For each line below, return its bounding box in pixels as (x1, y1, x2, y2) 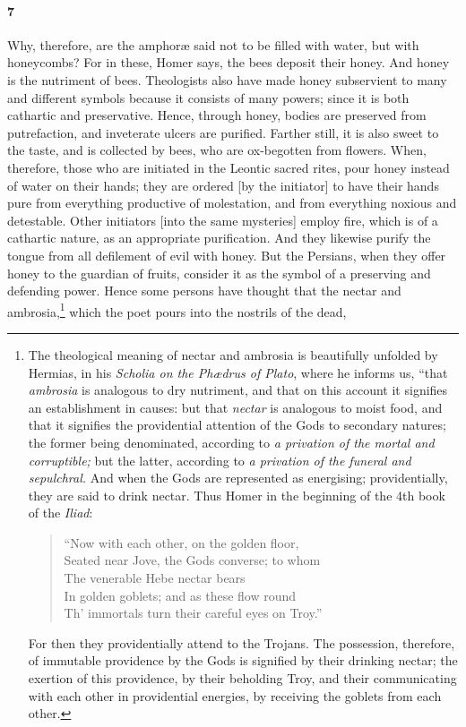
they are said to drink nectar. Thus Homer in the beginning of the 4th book (28, 485, 445, 504)
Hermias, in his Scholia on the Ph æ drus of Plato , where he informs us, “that (28, 363, 448, 381)
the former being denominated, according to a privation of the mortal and (28, 432, 435, 451)
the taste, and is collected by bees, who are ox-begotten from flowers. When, (7, 141, 427, 159)
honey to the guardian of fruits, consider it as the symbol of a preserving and (7, 263, 431, 282)
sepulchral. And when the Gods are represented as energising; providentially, (28, 468, 448, 487)
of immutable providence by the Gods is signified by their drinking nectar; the (28, 651, 458, 670)
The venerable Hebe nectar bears (64, 569, 246, 587)
